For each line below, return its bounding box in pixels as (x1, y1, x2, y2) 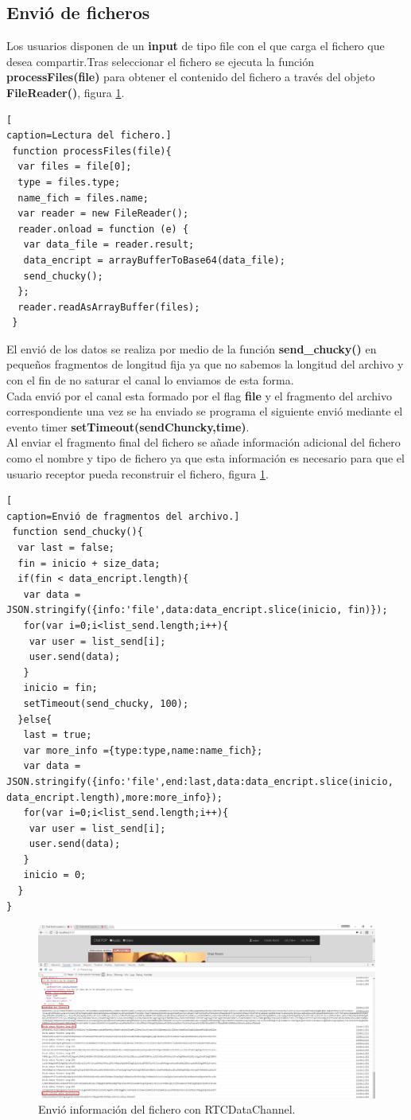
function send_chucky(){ (12, 526, 143, 538)
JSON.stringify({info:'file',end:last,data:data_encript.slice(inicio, (6, 775, 394, 787)
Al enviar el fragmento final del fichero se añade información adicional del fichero (6, 434, 401, 451)
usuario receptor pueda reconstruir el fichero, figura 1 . (6, 465, 269, 482)
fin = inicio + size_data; (17, 557, 161, 569)
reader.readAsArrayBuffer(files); (17, 301, 200, 313)
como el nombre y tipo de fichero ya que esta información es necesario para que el (6, 450, 405, 466)
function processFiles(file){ (12, 145, 172, 157)
